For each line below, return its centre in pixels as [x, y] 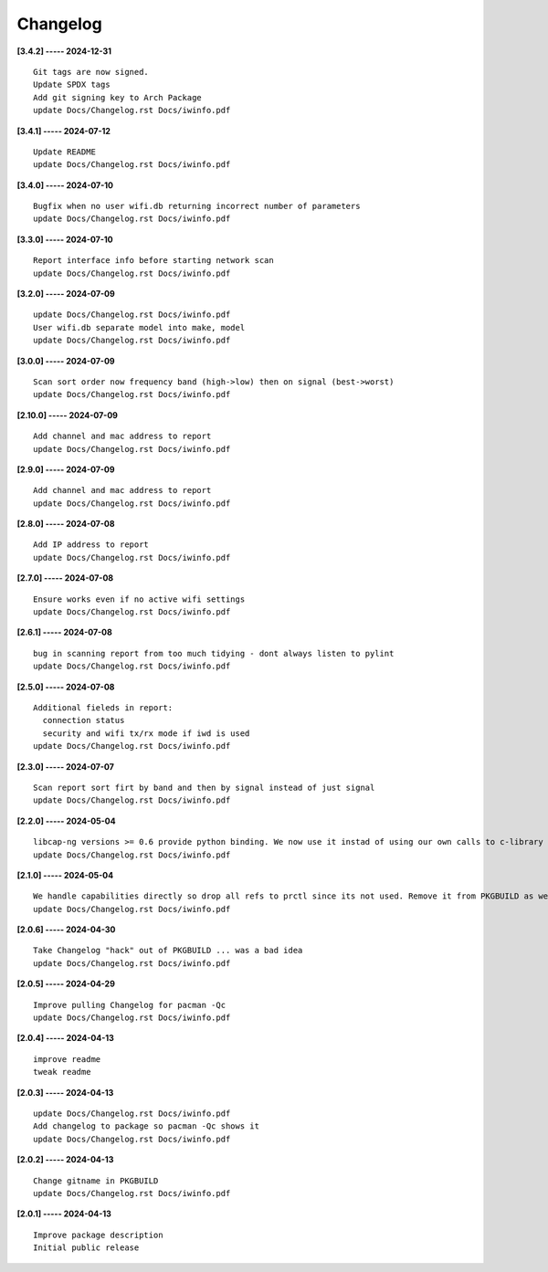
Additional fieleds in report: [103, 708]
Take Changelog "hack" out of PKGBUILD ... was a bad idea [168, 951]
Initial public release [86, 1248]
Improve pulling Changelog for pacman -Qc [130, 1005]
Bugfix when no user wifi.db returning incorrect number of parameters [197, 206]
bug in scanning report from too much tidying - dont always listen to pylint [214, 653]
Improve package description [98, 1235]
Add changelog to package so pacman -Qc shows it [147, 1126]
